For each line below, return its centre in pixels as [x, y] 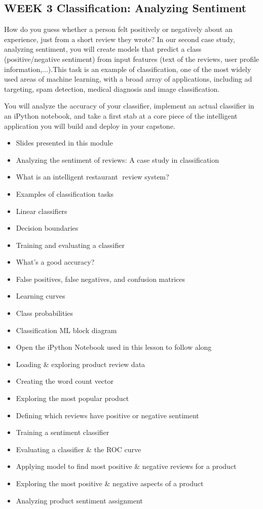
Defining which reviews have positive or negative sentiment [107, 415]
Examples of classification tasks [65, 193]
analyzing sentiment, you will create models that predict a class [103, 49]
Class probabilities [45, 313]
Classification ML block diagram [66, 330]
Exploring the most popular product [72, 398]
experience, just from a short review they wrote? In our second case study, [120, 39]
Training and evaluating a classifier [70, 245]
